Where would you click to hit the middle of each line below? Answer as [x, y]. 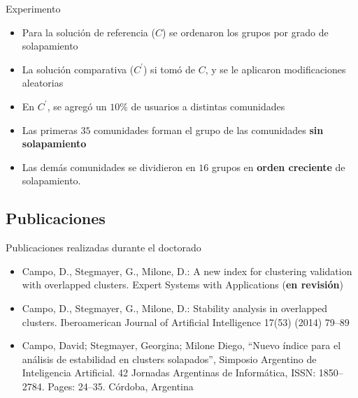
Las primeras [50, 130]
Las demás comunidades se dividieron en [109, 167]
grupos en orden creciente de [278, 167]
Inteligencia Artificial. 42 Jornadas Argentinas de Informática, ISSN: [169, 373]
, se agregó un [77, 106]
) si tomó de [169, 69]
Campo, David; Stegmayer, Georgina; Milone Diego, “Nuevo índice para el [181, 345]
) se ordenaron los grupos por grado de [245, 32]
